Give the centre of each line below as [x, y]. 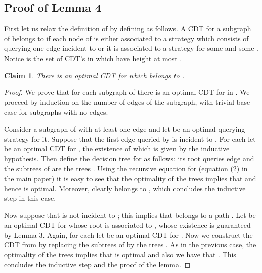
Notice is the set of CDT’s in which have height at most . [93, 58]
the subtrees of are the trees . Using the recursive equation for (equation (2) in [126, 168]
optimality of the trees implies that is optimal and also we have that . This [120, 255]
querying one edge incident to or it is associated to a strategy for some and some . [132, 48]
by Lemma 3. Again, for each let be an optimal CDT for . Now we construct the [128, 234]
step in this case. [30, 198]
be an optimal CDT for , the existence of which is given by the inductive [117, 149]
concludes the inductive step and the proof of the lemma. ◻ [97, 264]
